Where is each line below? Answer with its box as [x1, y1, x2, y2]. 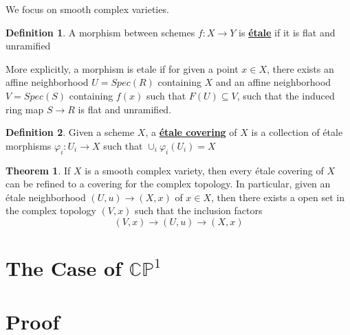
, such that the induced [237, 88, 335, 102]
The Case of [6, 254, 122, 282]
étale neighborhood [6, 189, 86, 204]
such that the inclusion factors [135, 203, 263, 218]
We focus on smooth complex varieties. [6, 2, 169, 16]
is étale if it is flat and [239, 25, 336, 39]
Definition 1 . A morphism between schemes [6, 25, 195, 39]
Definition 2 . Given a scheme [6, 125, 135, 139]
